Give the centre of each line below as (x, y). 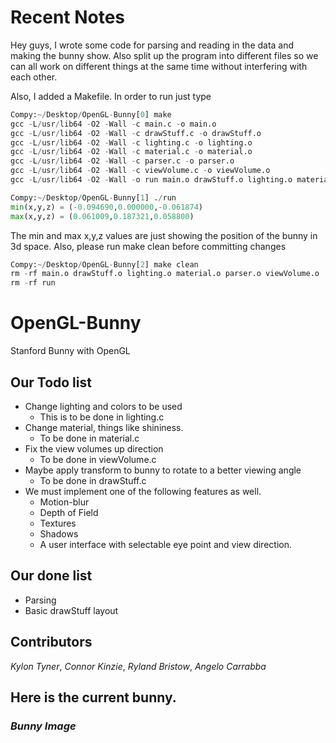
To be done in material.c (89, 438)
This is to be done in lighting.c (102, 417)
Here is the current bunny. (93, 697)
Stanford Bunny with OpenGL (70, 351)
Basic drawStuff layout (71, 610)
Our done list (51, 576)
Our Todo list (51, 382)
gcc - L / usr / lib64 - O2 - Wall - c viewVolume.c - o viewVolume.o (140, 171)
